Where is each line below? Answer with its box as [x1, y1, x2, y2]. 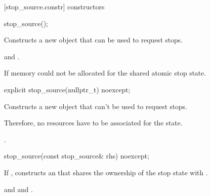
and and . [4, 184, 33, 194]
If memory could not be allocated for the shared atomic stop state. [4, 68, 206, 78]
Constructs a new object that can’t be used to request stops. [4, 101, 187, 111]
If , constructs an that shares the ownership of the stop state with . [4, 167, 208, 177]
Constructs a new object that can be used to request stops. [4, 35, 183, 45]
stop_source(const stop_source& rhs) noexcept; [4, 151, 149, 161]
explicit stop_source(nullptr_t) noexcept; [4, 84, 130, 94]
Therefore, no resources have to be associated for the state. [4, 118, 183, 128]
